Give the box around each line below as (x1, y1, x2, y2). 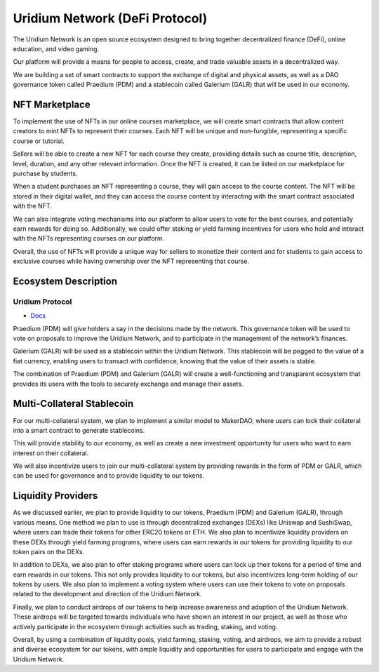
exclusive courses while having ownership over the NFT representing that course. (13, 257, 249, 266)
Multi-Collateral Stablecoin (13, 398, 134, 410)
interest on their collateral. (13, 449, 89, 457)
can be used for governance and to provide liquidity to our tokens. (13, 471, 205, 480)
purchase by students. (13, 169, 78, 177)
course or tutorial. (13, 137, 65, 145)
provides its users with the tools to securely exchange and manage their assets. (13, 379, 244, 388)
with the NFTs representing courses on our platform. (13, 234, 165, 243)
